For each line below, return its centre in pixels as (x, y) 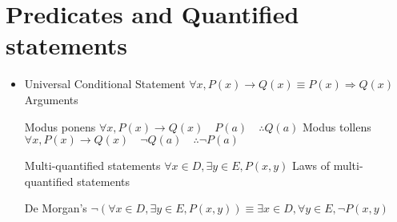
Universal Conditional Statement (105, 84)
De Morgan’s (56, 208)
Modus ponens (60, 126)
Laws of (311, 165)
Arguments (51, 99)
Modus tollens (337, 126)
